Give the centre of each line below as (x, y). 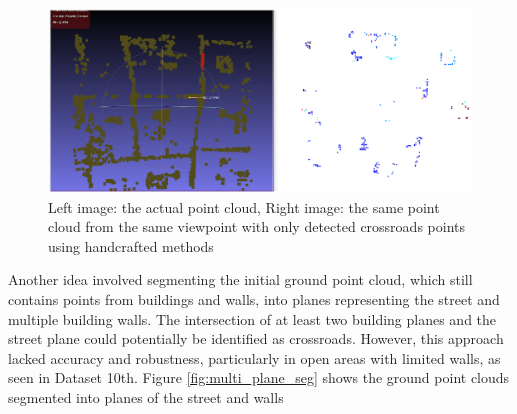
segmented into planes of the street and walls (146, 397)
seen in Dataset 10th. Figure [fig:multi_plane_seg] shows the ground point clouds (259, 377)
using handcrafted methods (131, 245)
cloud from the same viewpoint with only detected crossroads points (256, 226)
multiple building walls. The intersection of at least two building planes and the (252, 318)
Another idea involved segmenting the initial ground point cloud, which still (240, 279)
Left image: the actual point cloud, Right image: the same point (244, 206)
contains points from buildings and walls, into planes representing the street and (254, 299)
